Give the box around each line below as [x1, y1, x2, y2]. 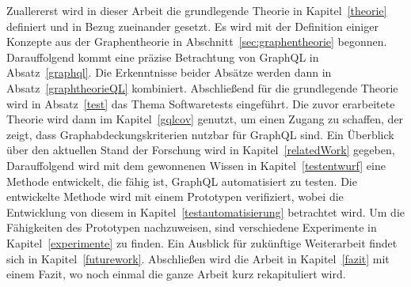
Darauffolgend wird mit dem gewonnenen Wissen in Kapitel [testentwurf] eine [6, 157, 386, 173]
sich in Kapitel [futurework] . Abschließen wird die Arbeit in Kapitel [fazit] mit [6, 250, 390, 266]
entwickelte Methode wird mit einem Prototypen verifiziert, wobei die [6, 188, 344, 205]
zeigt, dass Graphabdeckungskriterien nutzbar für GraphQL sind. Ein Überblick [6, 126, 394, 142]
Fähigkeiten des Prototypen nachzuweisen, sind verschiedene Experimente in [6, 219, 377, 236]
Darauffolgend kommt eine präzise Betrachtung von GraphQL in [6, 48, 319, 65]
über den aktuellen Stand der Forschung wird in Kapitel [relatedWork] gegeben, [6, 142, 395, 158]
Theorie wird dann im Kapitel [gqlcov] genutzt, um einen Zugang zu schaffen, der [6, 111, 404, 127]
